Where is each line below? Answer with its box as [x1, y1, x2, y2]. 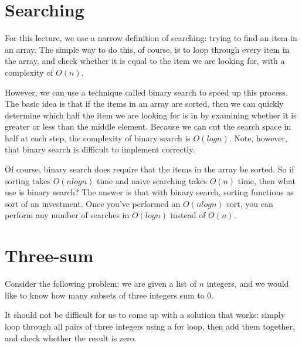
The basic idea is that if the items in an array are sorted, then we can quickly [5, 97, 284, 110]
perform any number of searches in [5, 209, 130, 221]
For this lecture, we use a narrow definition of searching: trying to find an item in [5, 32, 297, 44]
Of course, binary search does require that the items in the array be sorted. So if [5, 163, 294, 175]
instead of [170, 209, 206, 221]
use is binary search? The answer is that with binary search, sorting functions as [5, 186, 294, 198]
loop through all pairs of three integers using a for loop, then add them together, [5, 320, 295, 332]
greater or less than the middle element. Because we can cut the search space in [5, 120, 291, 133]
